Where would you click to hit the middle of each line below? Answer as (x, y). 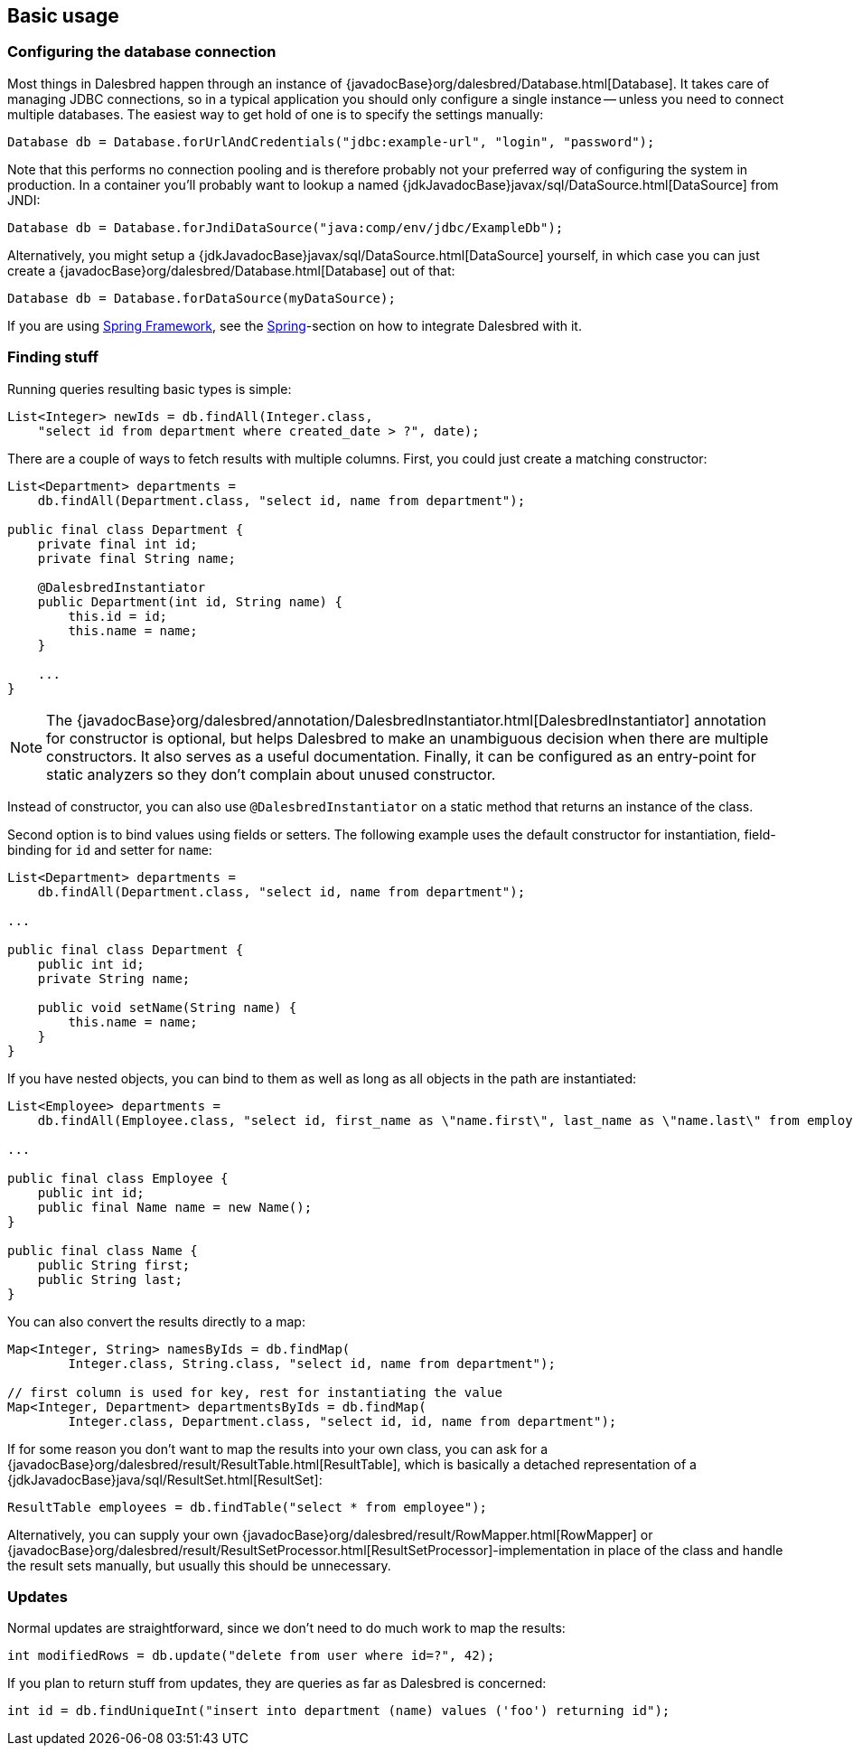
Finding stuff (53, 357)
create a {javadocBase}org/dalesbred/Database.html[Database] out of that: (231, 270)
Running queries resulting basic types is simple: (150, 389)
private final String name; (136, 558)
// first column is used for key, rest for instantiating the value (255, 1392)
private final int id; (117, 544)
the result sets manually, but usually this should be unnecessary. (199, 1565)
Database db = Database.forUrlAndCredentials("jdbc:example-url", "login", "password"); (331, 141)
